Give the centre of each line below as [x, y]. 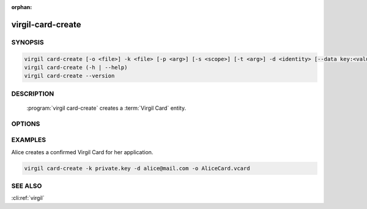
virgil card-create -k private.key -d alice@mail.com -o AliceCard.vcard [137, 168]
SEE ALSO [27, 186]
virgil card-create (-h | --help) [76, 67]
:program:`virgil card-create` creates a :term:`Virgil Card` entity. [106, 108]
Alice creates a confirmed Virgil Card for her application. [82, 152]
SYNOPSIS [28, 42]
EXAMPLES [28, 140]
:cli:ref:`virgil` [28, 198]
